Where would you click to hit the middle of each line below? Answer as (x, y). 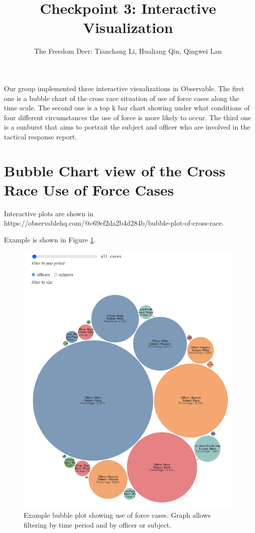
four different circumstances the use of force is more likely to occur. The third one (127, 117)
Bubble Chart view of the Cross (115, 170)
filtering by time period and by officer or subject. (97, 525)
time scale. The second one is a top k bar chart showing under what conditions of (127, 108)
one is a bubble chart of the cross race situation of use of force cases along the (122, 98)
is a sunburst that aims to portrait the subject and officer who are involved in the (127, 127)
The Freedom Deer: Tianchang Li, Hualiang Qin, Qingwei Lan (128, 51)
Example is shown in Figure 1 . (50, 239)
